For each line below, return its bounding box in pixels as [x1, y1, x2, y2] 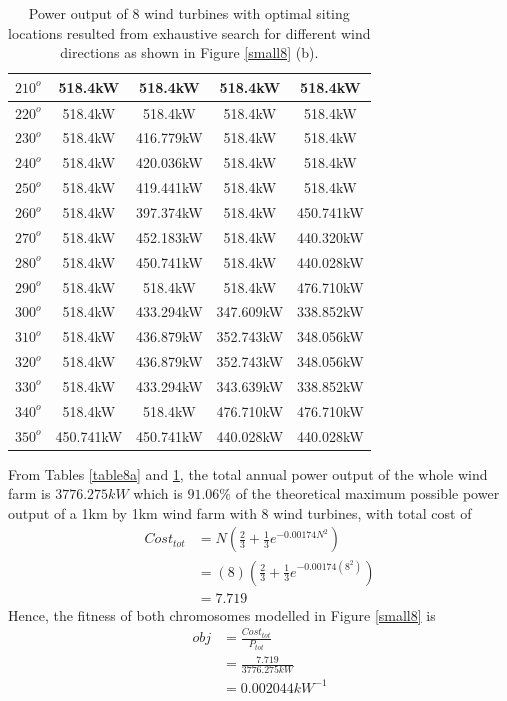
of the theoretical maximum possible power [235, 483, 500, 504]
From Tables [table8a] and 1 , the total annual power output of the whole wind [8, 463, 488, 484]
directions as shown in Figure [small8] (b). [60, 42, 319, 63]
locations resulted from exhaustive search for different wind [8, 22, 371, 43]
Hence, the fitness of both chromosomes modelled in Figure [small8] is [8, 604, 436, 625]
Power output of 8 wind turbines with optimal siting [28, 3, 350, 23]
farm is [8, 483, 51, 504]
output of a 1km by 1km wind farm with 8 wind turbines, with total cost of [8, 502, 472, 523]
